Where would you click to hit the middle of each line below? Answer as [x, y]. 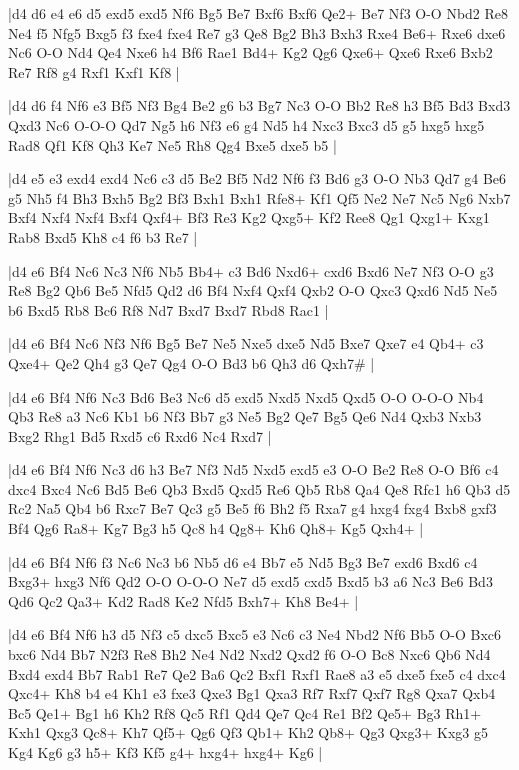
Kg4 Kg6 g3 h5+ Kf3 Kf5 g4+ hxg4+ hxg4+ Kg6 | [165, 752]
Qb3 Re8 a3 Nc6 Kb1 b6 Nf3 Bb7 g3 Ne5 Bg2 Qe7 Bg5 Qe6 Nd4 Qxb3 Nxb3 [245, 416]
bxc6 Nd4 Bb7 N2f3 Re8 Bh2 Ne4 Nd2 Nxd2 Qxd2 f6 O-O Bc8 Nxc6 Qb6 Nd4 [249, 654]
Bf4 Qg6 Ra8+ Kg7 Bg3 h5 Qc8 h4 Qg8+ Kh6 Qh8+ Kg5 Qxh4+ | [216, 528]
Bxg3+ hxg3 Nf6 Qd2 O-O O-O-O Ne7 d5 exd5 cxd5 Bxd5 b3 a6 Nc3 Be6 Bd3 [250, 581]
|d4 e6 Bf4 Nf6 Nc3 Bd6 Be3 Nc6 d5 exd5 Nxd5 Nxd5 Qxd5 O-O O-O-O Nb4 [246, 396]
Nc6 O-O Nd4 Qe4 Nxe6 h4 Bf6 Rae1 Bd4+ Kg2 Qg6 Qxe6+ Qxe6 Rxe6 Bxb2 [250, 52]
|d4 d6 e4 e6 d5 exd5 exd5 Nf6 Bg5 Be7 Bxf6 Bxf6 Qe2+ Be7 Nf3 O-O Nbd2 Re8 [258, 13]
